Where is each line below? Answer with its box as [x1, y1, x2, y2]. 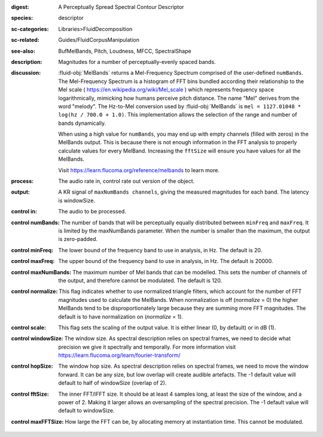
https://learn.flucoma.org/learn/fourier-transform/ [58, 352, 181, 359]
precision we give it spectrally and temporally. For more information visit [58, 343, 236, 350]
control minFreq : [11, 246, 54, 253]
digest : [11, 4, 29, 10]
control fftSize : [11, 390, 49, 398]
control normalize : [11, 288, 58, 295]
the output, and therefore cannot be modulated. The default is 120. [58, 277, 223, 284]
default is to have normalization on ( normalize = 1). [58, 313, 184, 320]
